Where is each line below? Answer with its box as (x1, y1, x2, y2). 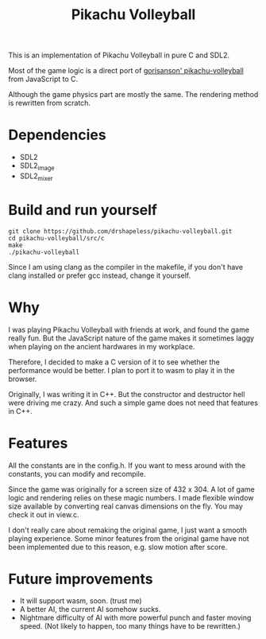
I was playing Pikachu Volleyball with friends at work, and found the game (8, 325, 250, 334)
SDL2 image (19, 161, 55, 172)
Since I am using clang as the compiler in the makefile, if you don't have (8, 262, 244, 271)
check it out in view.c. (8, 509, 79, 519)
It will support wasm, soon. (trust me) (19, 596, 142, 606)
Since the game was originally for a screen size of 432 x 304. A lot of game (8, 484, 256, 494)
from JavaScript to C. (8, 74, 79, 84)
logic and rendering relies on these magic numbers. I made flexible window (8, 493, 254, 502)
